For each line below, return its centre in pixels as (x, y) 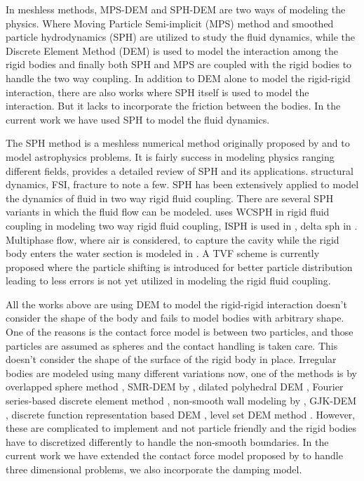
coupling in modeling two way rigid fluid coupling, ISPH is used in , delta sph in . (182, 225)
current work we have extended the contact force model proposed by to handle (174, 455)
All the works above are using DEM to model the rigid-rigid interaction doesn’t (176, 304)
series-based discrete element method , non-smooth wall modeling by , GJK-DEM (181, 401)
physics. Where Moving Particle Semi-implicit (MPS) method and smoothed (170, 23)
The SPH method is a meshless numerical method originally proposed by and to (178, 143)
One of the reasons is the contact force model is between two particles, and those (180, 332)
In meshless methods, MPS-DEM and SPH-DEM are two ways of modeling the (176, 9)
